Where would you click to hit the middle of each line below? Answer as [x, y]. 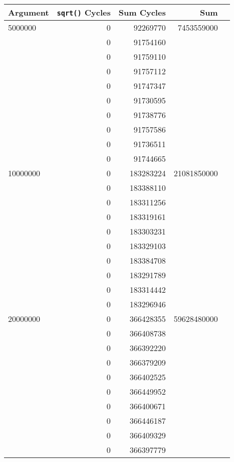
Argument [29, 12]
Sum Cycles [142, 12]
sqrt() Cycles [84, 12]
